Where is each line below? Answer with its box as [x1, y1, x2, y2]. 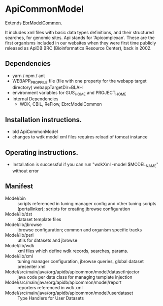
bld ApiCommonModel [12, 129, 58, 134]
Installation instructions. [5, 115, 82, 124]
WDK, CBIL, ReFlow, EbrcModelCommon [19, 101, 102, 107]
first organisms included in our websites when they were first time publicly [5, 40, 156, 45]
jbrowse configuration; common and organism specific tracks [17, 226, 142, 233]
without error [12, 168, 39, 174]
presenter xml [17, 263, 46, 269]
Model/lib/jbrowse [5, 221, 42, 227]
